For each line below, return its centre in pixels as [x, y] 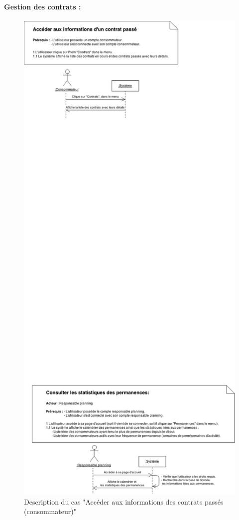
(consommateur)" [50, 511]
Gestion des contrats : [43, 6]
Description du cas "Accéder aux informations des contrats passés [124, 501]
